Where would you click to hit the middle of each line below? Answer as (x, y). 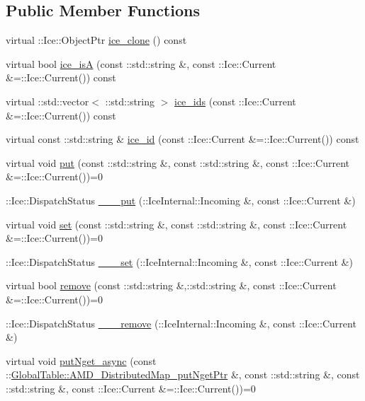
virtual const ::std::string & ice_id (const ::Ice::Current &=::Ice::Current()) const (182, 139)
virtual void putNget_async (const (81, 360)
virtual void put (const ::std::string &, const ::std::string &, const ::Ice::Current (178, 162)
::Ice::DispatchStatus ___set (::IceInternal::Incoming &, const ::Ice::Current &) (179, 261)
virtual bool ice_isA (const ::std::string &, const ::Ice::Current (141, 63)
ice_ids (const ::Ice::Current (235, 101)
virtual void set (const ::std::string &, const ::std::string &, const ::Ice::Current (176, 224)
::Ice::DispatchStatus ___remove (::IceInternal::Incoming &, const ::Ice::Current (181, 323)
